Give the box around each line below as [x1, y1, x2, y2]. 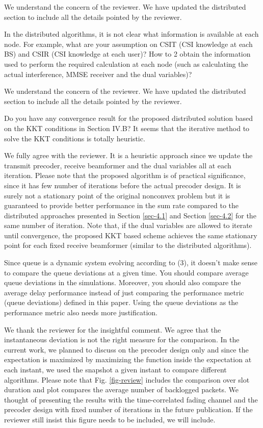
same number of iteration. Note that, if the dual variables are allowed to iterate [4, 220, 252, 231]
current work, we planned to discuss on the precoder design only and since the [4, 344, 249, 355]
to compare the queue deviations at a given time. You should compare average [4, 267, 249, 278]
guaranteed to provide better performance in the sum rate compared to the [4, 200, 239, 211]
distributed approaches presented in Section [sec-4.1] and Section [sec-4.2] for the [4, 210, 256, 220]
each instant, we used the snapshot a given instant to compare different [4, 364, 227, 374]
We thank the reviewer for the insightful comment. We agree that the [4, 324, 221, 335]
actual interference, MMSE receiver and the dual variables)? [4, 68, 192, 79]
